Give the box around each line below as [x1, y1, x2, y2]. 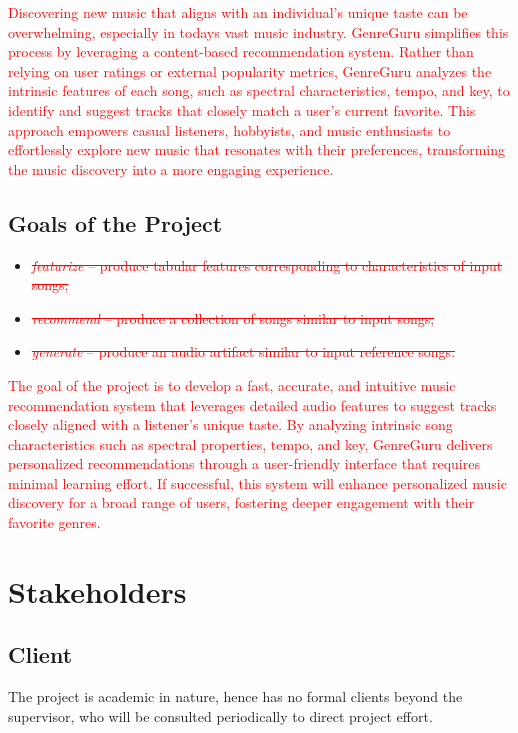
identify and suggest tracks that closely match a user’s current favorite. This [8, 99, 476, 120]
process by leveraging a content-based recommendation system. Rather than [8, 41, 474, 62]
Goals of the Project [8, 207, 223, 238]
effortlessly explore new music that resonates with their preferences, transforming [8, 139, 506, 160]
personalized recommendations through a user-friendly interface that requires [8, 453, 480, 474]
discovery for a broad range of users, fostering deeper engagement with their [8, 492, 475, 513]
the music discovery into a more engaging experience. [8, 158, 334, 179]
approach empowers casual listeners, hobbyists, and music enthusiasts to [8, 119, 451, 140]
